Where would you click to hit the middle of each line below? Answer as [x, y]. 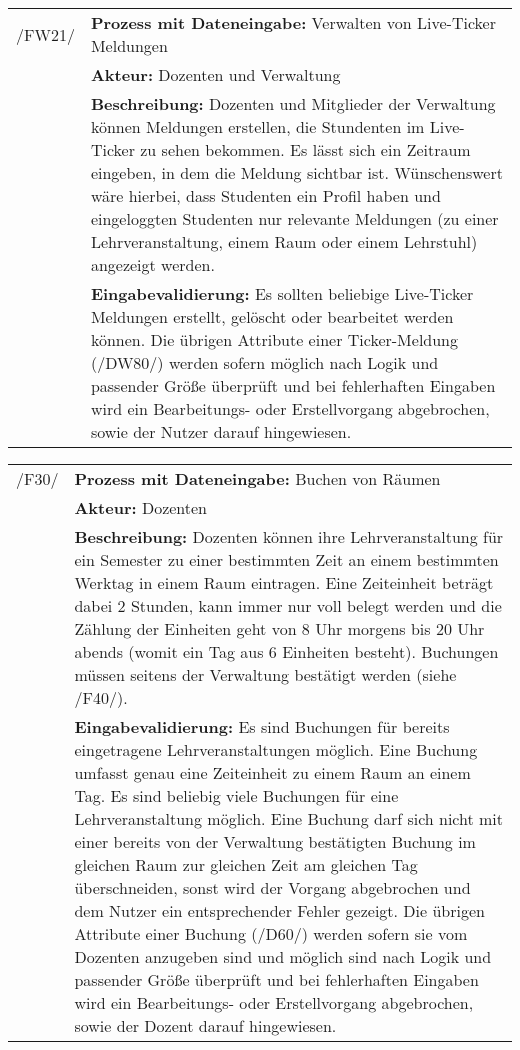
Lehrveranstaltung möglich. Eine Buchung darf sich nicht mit [289, 818]
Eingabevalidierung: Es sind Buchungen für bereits [262, 726]
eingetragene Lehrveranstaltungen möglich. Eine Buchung [276, 749]
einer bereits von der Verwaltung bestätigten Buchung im [275, 841]
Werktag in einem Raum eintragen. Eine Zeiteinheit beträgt [284, 582]
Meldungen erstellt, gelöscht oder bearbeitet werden [272, 316]
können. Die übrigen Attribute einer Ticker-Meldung [274, 339]
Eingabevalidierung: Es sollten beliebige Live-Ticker [282, 293]
